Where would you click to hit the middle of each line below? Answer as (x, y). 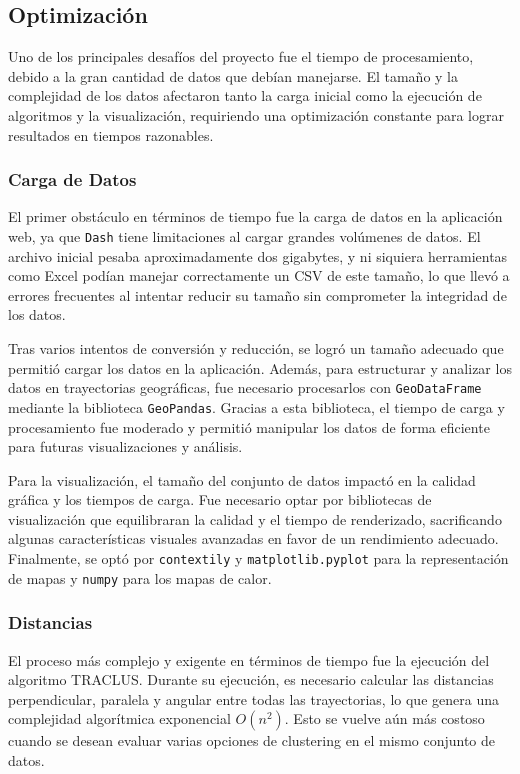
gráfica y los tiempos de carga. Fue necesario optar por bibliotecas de (220, 499)
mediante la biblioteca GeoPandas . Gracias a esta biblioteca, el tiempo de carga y (256, 406)
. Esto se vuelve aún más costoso (384, 718)
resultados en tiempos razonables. (111, 134)
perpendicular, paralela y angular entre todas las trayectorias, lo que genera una (253, 698)
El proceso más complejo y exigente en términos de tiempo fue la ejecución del (249, 659)
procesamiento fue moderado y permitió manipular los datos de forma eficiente (249, 426)
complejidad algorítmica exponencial (119, 718)
